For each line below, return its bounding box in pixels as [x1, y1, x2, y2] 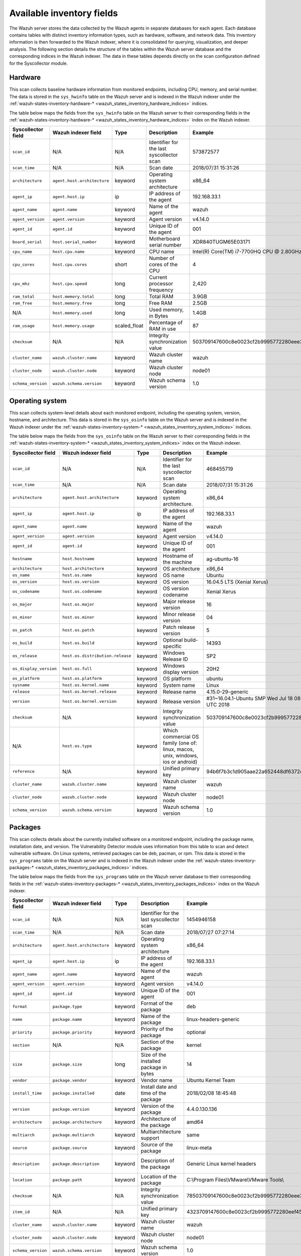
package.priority [52, 1029, 92, 1035]
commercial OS [163, 733, 199, 740]
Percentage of [148, 319, 183, 326]
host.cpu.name [52, 249, 85, 254]
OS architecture [163, 565, 200, 572]
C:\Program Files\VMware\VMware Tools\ [186, 1176, 284, 1183]
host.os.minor [62, 614, 95, 620]
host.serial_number [52, 239, 97, 245]
